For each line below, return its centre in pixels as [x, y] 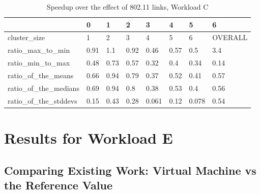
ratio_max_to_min [39, 50]
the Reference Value [58, 185]
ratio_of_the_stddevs [42, 100]
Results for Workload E [89, 137]
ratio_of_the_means [41, 75]
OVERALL [230, 37]
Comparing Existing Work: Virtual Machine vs [130, 170]
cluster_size [26, 37]
